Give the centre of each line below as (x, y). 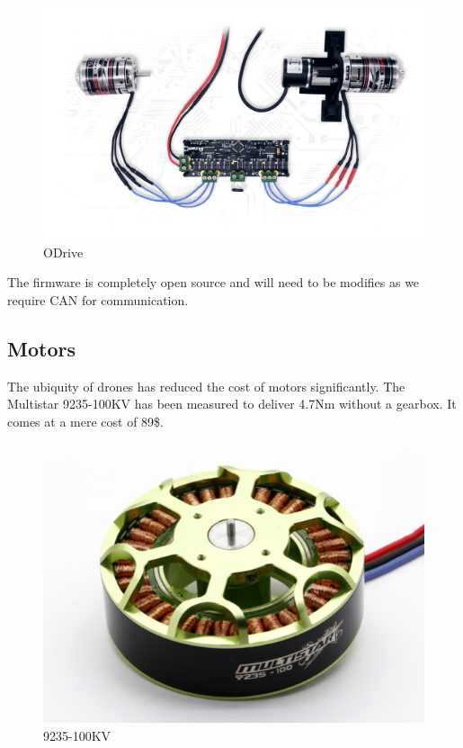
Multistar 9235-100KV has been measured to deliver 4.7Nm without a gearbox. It (232, 404)
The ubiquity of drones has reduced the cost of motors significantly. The (206, 386)
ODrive (63, 252)
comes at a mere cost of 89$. (85, 421)
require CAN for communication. (98, 299)
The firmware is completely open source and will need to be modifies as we (214, 282)
